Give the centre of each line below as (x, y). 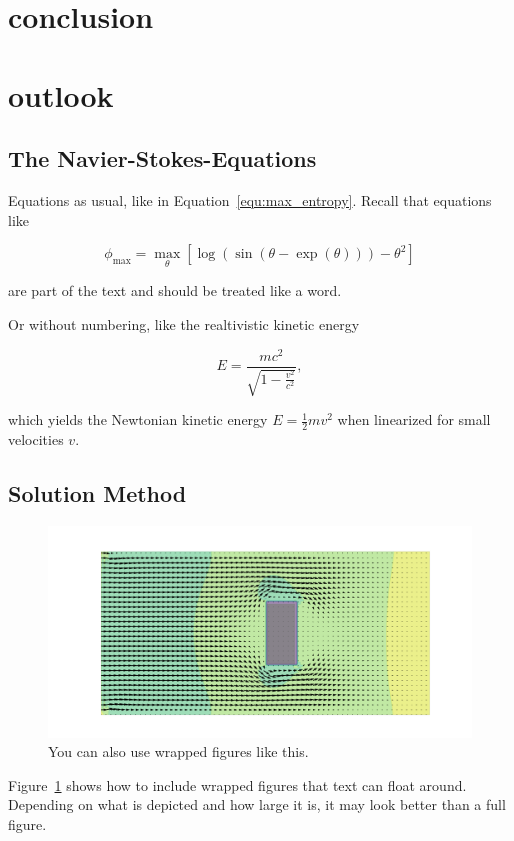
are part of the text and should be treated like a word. (175, 290)
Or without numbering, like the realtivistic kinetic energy (184, 323)
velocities (36, 438)
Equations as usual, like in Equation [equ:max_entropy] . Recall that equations (250, 199)
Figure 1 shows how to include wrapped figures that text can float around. (237, 784)
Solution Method (97, 492)
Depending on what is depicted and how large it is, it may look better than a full (257, 804)
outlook (61, 94)
